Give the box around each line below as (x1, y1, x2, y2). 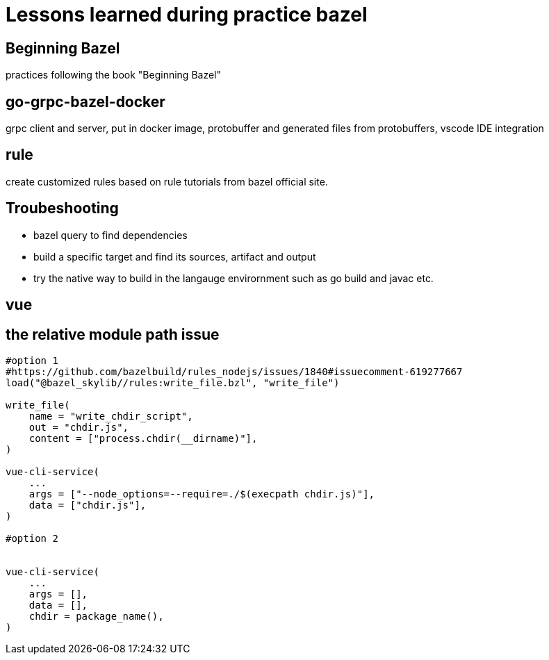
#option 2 (6, 532, 58, 544)
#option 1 (6, 354, 58, 366)
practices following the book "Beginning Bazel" (6, 69, 222, 81)
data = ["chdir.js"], (28, 499, 147, 511)
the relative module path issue (6, 325, 220, 343)
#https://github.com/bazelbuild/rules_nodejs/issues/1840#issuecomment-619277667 (6, 365, 463, 377)
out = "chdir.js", (28, 421, 129, 433)
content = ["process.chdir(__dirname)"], (28, 432, 258, 444)
